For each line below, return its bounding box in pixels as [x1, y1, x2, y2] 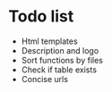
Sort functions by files [21, 54, 104, 65]
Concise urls [21, 73, 69, 84]
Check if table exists [21, 64, 98, 75]
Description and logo [21, 45, 99, 55]
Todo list [8, 6, 74, 27]
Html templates [21, 36, 78, 46]
